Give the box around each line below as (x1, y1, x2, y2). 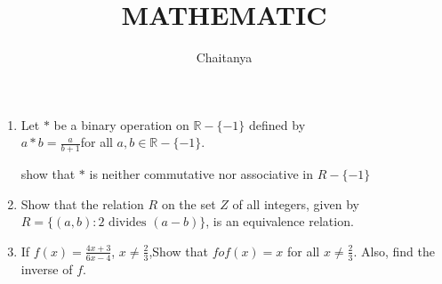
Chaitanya (196, 48, 253, 67)
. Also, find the (353, 241, 435, 260)
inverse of (20, 259, 73, 278)
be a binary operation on (53, 115, 189, 134)
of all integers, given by (232, 194, 359, 213)
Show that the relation (20, 194, 144, 213)
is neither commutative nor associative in (89, 165, 313, 183)
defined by (249, 115, 306, 134)
